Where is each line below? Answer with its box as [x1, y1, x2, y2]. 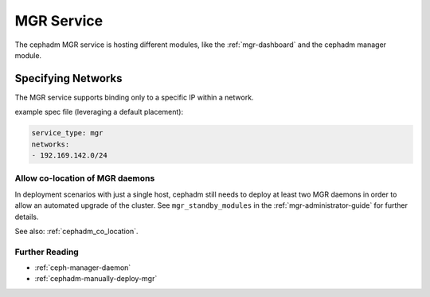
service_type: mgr [31, 128, 104, 138]
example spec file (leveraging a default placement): [14, 107, 183, 117]
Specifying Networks [14, 72, 123, 85]
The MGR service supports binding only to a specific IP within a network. [14, 92, 254, 102]
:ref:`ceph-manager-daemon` [34, 263, 131, 272]
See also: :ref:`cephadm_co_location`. [14, 226, 139, 236]
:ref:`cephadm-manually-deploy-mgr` [34, 274, 158, 283]
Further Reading [14, 246, 79, 257]
